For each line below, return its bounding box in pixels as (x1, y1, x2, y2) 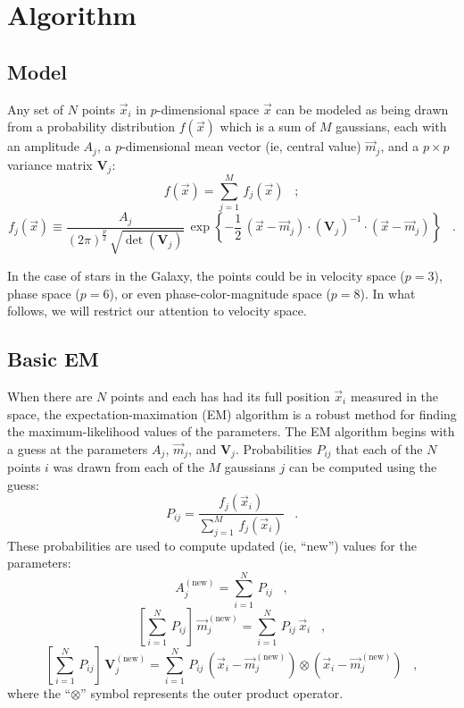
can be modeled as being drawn (276, 99, 449, 118)
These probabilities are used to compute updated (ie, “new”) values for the (7, 535, 417, 554)
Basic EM (7, 345, 99, 373)
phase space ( (7, 283, 80, 302)
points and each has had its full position (110, 386, 330, 405)
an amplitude (7, 137, 79, 156)
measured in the (350, 386, 439, 405)
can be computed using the (288, 458, 437, 476)
